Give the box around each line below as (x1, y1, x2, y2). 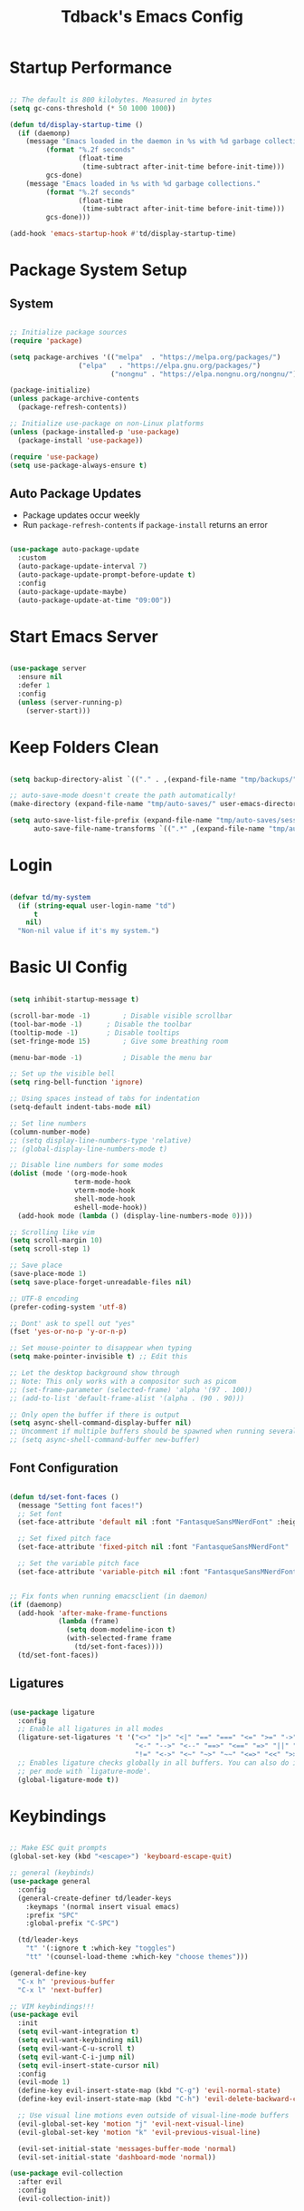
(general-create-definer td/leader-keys (17, 1894, 172, 1903)
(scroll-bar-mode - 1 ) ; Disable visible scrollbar (9, 1011, 233, 1020)
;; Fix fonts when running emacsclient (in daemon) (9, 1592, 208, 1601)
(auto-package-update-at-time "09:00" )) (17, 596, 172, 605)
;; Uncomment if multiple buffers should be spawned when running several (9, 1427, 298, 1437)
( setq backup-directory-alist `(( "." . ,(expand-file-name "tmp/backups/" (9, 774, 298, 784)
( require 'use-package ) (9, 452, 100, 462)
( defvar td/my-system (9, 892, 91, 901)
